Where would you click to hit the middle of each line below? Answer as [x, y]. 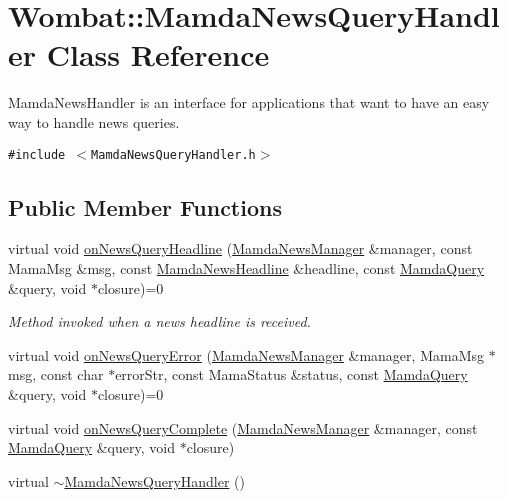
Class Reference [158, 54]
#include [37, 154]
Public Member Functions [145, 206]
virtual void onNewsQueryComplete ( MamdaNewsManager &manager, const [243, 427]
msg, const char [56, 374]
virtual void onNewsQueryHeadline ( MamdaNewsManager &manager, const [240, 248]
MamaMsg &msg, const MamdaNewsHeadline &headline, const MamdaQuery [246, 267]
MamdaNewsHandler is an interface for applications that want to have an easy [249, 102]
